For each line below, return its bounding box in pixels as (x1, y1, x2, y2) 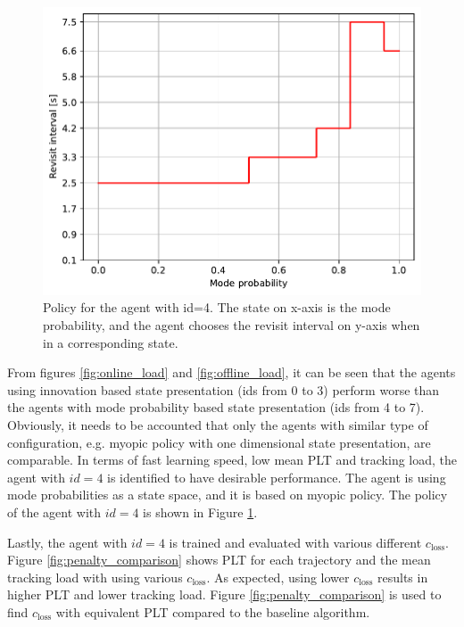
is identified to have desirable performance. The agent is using (107, 467, 446, 486)
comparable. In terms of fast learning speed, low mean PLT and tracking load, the (7, 450, 457, 469)
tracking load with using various (7, 567, 183, 586)
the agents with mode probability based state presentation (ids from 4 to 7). (7, 398, 425, 417)
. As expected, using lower (206, 567, 350, 586)
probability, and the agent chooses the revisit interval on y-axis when (43, 316, 420, 334)
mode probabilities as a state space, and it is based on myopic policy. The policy (7, 485, 448, 504)
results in (377, 567, 428, 586)
